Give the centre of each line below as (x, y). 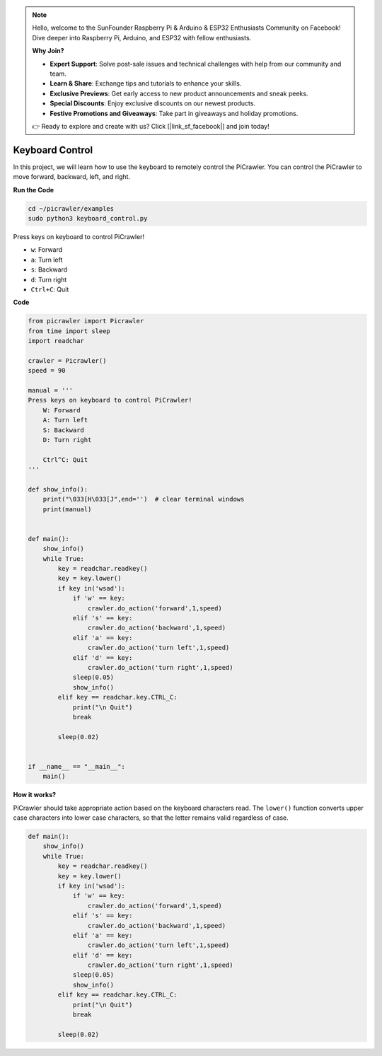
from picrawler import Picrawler (86, 321)
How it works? (35, 795)
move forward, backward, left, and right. (72, 177)
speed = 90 (47, 371)
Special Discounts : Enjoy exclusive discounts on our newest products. (153, 103)
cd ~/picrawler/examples (71, 208)
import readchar (56, 341)
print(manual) (67, 509)
